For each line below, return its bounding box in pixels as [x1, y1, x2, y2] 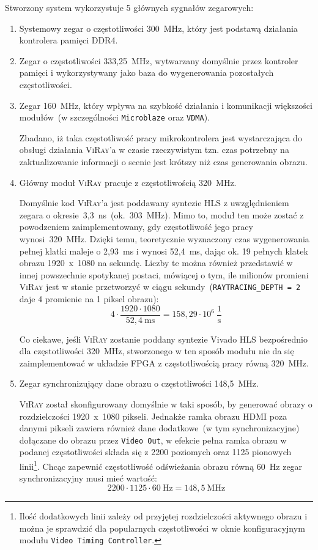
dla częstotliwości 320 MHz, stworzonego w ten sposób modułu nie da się [19, 344, 294, 357]
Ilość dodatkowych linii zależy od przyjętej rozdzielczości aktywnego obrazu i [19, 509, 308, 522]
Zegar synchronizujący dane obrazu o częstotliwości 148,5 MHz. [19, 377, 259, 390]
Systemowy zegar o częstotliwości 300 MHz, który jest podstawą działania [19, 21, 298, 34]
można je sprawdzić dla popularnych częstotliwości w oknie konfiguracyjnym [19, 521, 305, 534]
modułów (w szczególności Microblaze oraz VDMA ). [19, 111, 210, 124]
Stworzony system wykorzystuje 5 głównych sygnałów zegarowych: [5, 1, 254, 13]
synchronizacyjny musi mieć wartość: [19, 472, 157, 485]
